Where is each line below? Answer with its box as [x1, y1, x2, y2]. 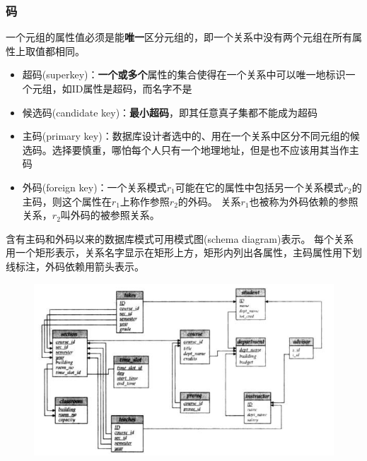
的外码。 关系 [177, 193, 241, 208]
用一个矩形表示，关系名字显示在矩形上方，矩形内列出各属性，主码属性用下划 [6, 245, 362, 260]
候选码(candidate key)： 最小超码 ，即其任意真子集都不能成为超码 [22, 104, 318, 119]
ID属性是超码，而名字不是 [71, 81, 192, 95]
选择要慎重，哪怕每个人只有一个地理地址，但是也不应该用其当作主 [52, 142, 359, 157]
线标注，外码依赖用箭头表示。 [6, 258, 144, 273]
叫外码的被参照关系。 [60, 208, 160, 222]
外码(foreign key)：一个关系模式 [22, 179, 167, 194]
